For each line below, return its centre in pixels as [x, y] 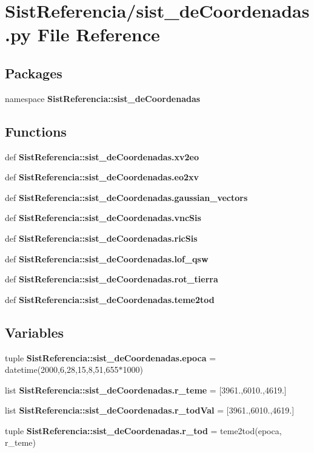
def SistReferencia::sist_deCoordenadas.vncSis [103, 218]
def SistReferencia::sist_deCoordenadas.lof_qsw [107, 258]
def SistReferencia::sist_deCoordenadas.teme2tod [110, 299]
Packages [34, 73]
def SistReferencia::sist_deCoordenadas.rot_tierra [112, 279]
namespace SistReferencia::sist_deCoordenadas [103, 98]
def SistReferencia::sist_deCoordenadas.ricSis [101, 238]
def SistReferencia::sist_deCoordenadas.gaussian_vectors [126, 197]
